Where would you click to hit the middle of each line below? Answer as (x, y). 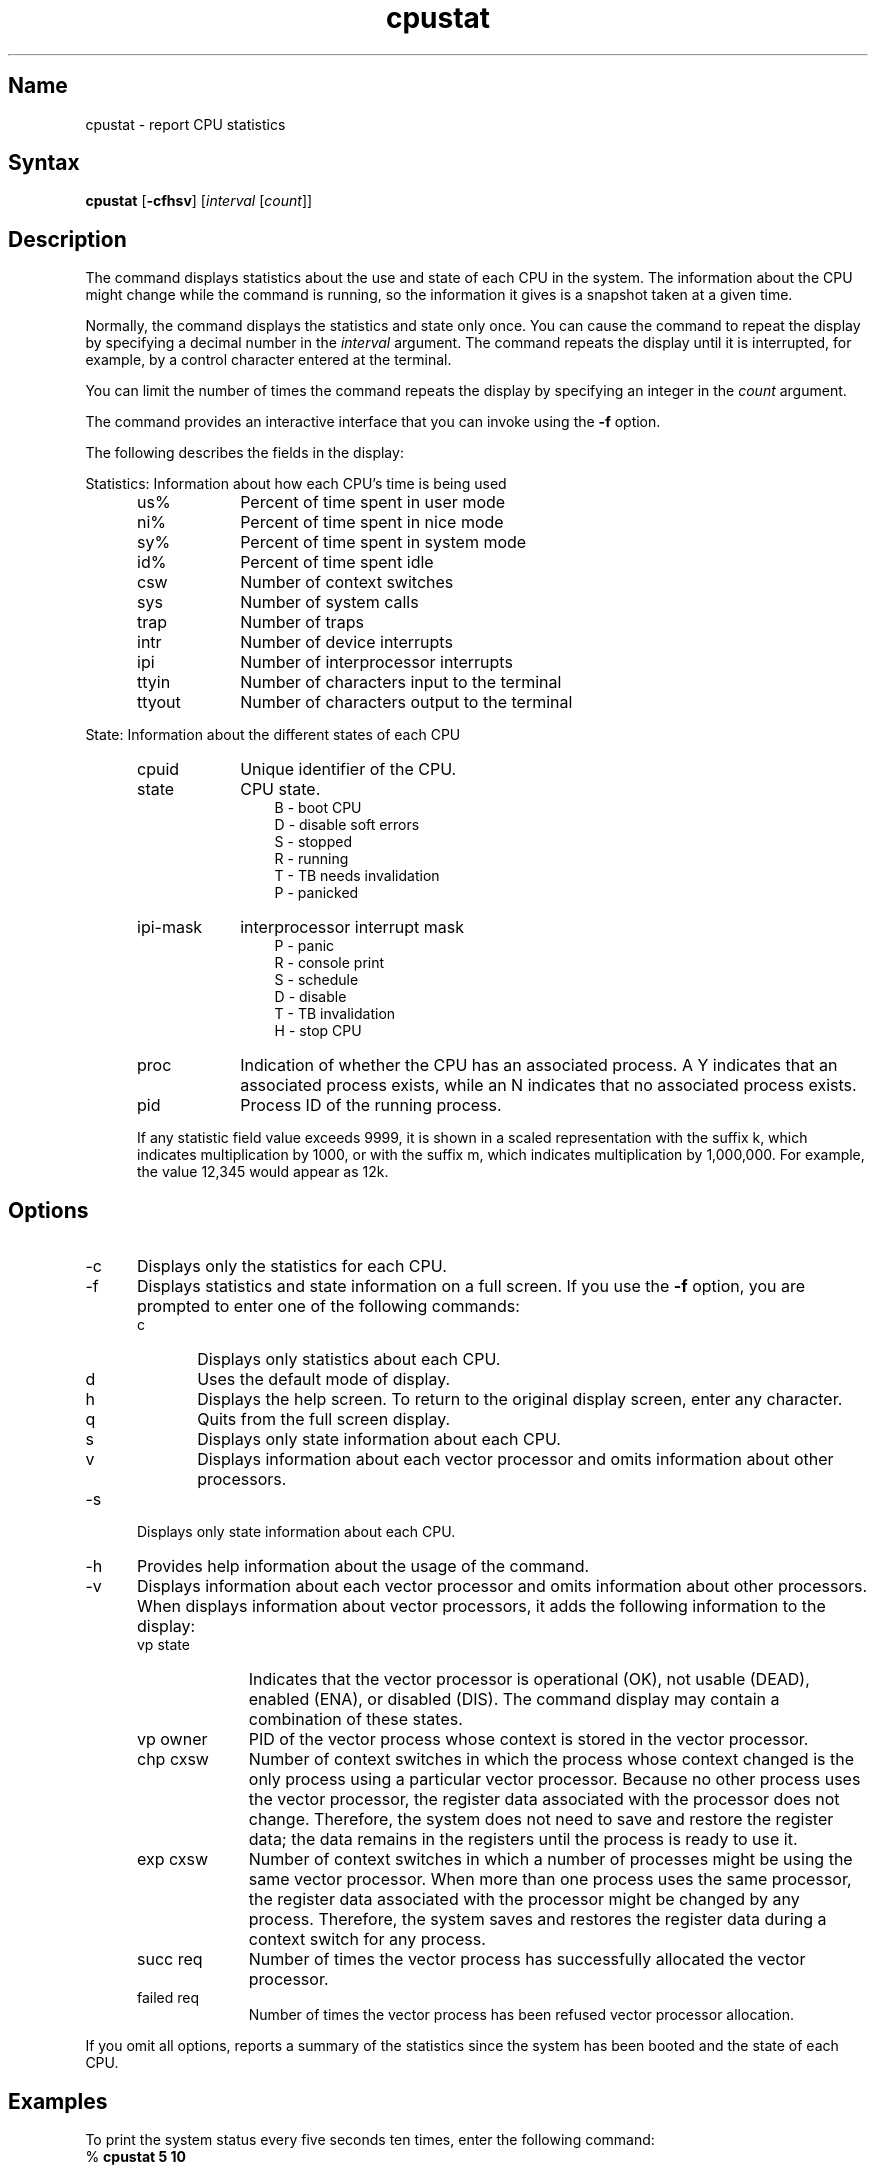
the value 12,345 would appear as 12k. (263, 1172)
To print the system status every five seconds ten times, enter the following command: (370, 2139)
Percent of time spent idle (337, 562)
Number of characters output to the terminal (406, 702)
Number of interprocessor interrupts (376, 662)
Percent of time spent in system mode (383, 542)
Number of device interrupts (346, 642)
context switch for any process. (367, 1939)
